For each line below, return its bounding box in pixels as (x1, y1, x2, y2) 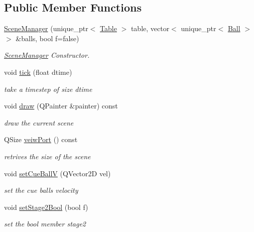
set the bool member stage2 (4, 218, 86, 229)
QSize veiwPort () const (4, 134, 78, 145)
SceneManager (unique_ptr (4, 23, 88, 34)
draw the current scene (4, 117, 74, 128)
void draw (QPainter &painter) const (4, 100, 118, 111)
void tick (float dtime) (4, 66, 72, 77)
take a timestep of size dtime (4, 83, 92, 94)
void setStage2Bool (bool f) (4, 201, 88, 212)
